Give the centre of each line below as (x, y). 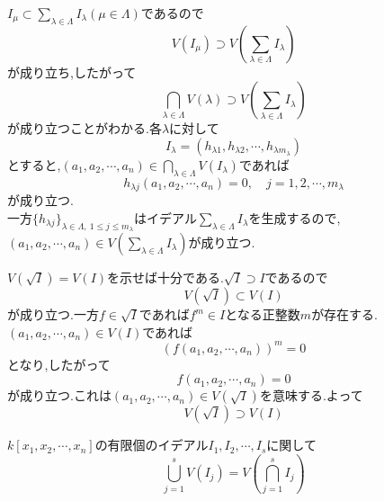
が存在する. (345, 314)
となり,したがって (59, 364)
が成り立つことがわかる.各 (85, 128)
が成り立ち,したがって (72, 72)
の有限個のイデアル (152, 445)
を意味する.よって (311, 395)
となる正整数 (263, 314)
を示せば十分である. (165, 277)
